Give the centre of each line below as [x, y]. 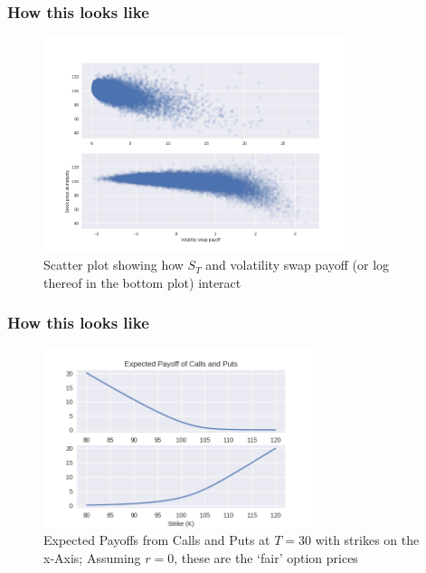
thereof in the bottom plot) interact [142, 282]
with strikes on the [367, 540]
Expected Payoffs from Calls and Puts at [157, 540]
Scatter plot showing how [114, 265]
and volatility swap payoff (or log [298, 265]
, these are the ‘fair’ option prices [266, 557]
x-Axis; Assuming [92, 557]
